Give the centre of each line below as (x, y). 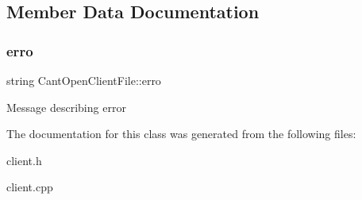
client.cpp (30, 187)
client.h (24, 160)
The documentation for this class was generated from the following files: (181, 134)
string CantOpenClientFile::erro (84, 80)
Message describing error (66, 107)
